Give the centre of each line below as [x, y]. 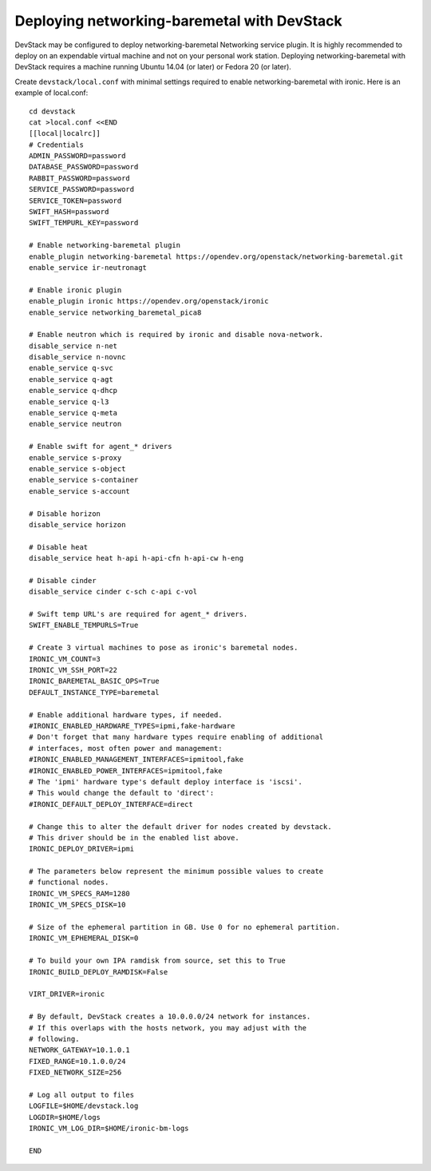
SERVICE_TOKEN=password [75, 200]
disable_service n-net [73, 346]
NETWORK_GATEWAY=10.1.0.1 [80, 1050]
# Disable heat [59, 547]
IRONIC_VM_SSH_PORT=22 [73, 670]
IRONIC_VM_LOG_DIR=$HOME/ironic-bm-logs [109, 1129]
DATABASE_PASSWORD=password [84, 167]
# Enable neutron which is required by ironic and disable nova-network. [176, 335]
